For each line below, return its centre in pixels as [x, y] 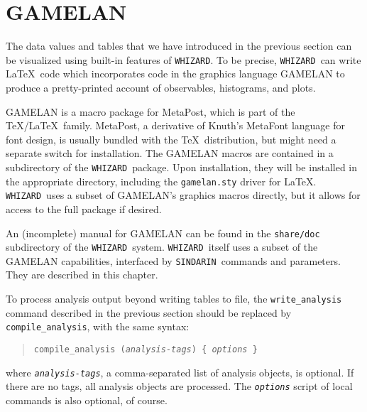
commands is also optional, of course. [87, 400]
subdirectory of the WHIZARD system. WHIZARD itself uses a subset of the [162, 247]
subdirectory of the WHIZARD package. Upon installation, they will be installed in [181, 167]
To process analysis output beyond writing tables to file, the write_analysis [174, 299]
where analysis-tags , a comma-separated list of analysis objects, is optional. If [180, 372]
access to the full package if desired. [84, 208]
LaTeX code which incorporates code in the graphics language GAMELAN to [175, 74]
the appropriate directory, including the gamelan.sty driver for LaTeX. [161, 181]
